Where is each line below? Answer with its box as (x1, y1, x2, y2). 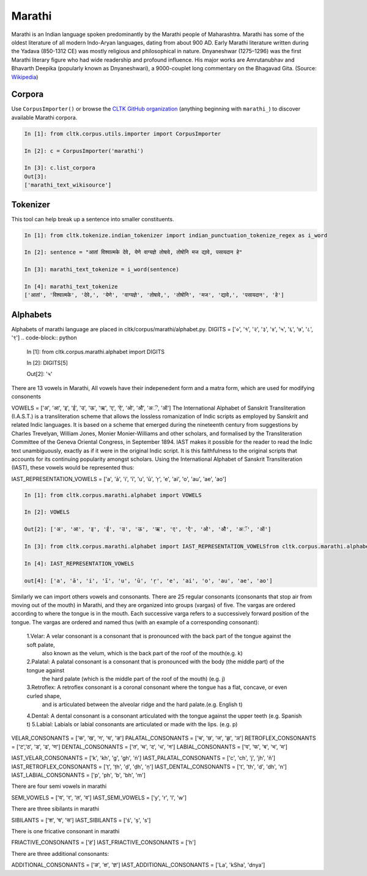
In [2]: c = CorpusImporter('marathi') (24, 147, 144, 154)
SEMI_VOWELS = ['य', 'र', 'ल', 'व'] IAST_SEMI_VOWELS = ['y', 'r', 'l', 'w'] (11, 793, 187, 801)
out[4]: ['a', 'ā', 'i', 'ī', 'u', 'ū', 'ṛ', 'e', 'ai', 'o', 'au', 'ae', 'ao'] (24, 577, 273, 584)
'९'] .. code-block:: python (11, 334, 77, 342)
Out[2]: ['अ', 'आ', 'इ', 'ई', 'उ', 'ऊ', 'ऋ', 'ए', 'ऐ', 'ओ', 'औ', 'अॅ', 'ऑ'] (24, 526, 272, 533)
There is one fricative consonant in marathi (11, 827, 120, 834)
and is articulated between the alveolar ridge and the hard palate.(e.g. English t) (42, 701, 243, 709)
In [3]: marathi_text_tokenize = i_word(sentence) (24, 266, 180, 273)
